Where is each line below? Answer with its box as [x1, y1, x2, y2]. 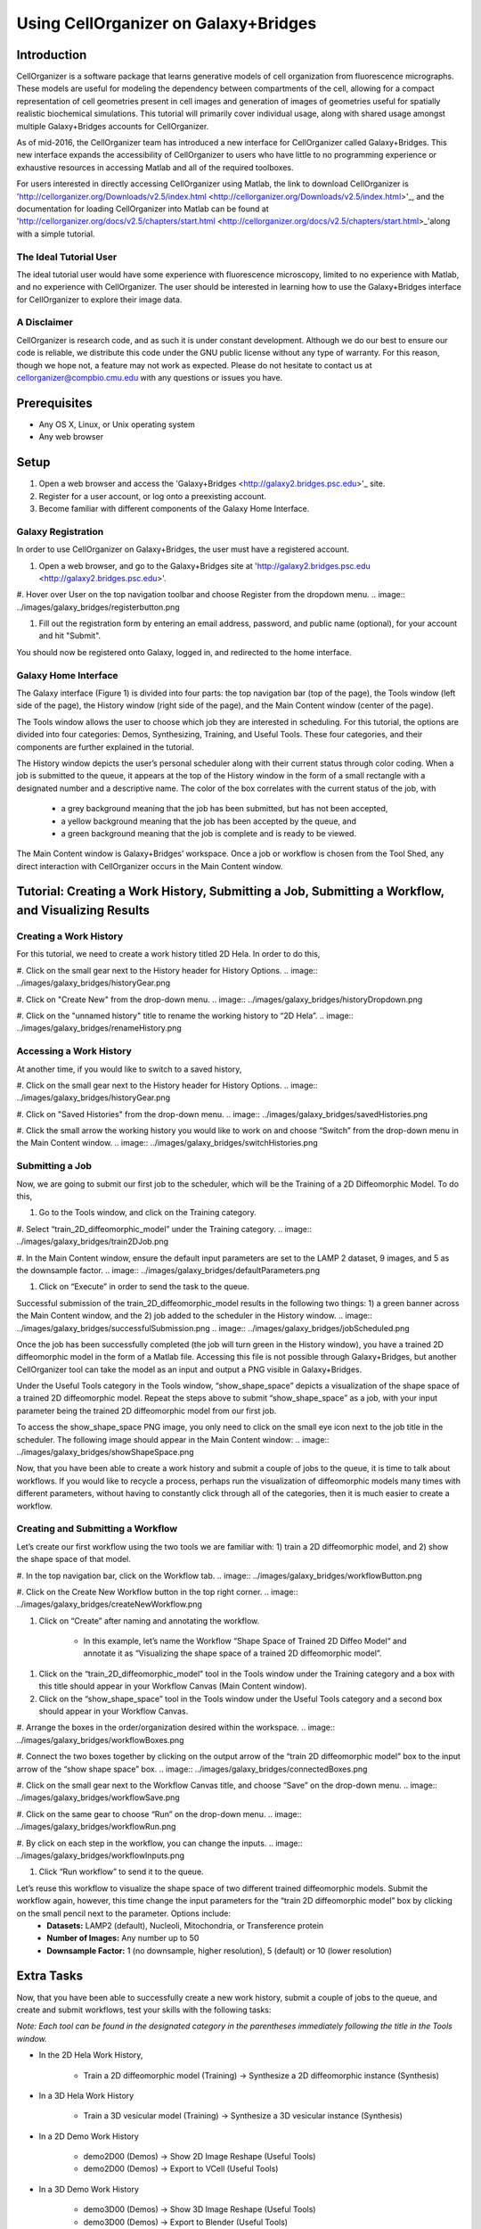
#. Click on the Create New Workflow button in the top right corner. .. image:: [16, 1586, 298, 1597]
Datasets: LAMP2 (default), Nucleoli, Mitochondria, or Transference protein [46, 1920, 324, 1930]
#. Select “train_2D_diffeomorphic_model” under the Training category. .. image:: [16, 1223, 312, 1234]
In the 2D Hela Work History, [38, 2050, 143, 2060]
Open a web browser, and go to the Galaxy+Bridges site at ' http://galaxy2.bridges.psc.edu [38, 560, 371, 571]
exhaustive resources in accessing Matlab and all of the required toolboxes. [16, 161, 294, 173]
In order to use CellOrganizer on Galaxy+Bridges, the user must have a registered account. [16, 544, 349, 555]
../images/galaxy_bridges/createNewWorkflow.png [16, 1599, 202, 1609]
